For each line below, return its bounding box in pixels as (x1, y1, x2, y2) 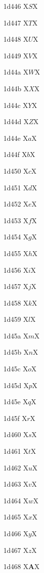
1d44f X (3, 149, 27, 159)
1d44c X (3, 100, 28, 110)
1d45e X (3, 396, 28, 407)
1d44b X (3, 83, 29, 93)
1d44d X (3, 116, 29, 127)
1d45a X (3, 330, 28, 340)
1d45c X (3, 364, 28, 374)
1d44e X (3, 132, 28, 143)
